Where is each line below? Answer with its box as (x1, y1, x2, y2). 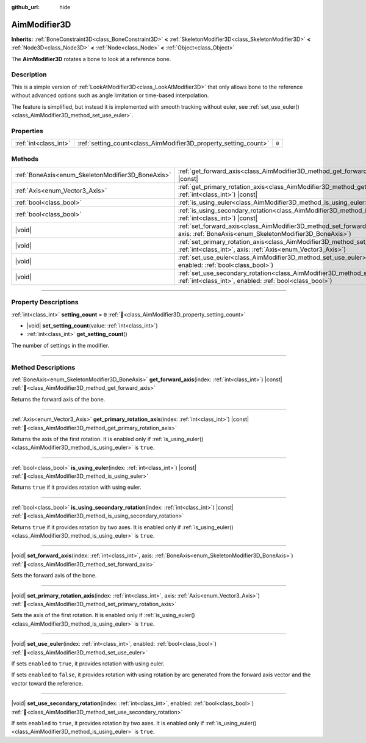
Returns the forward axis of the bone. (11, 395, 106, 403)
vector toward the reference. (11, 679, 84, 687)
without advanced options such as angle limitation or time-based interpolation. (11, 92, 209, 99)
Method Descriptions (11, 363, 76, 371)
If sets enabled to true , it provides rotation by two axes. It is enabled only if (11, 719, 204, 727)
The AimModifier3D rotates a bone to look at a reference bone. (11, 55, 171, 62)
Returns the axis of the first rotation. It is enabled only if (11, 435, 151, 442)
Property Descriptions (11, 298, 79, 307)
